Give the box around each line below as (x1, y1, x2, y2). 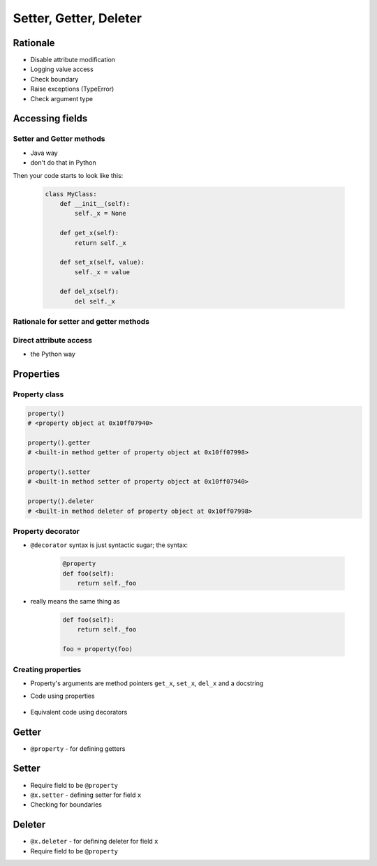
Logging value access (30, 65, 94, 73)
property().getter (27, 438, 91, 447)
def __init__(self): (59, 200, 131, 207)
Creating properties (13, 664, 82, 674)
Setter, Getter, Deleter (13, 10, 142, 26)
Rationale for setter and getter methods (13, 317, 150, 327)
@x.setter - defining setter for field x (30, 791, 142, 799)
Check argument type (30, 94, 94, 103)
